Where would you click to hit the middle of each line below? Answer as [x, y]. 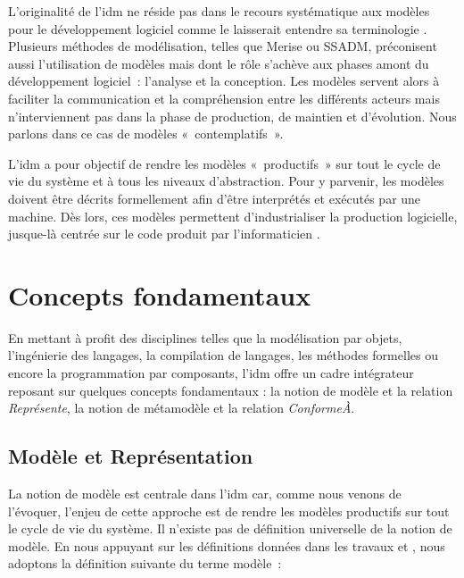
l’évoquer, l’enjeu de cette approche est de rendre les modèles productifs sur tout [229, 511]
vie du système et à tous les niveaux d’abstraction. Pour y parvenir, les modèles [226, 181]
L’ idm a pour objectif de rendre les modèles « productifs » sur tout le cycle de [224, 163]
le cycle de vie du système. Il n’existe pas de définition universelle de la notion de [230, 528]
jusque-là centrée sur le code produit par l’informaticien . [164, 234]
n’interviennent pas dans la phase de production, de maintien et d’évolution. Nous [232, 116]
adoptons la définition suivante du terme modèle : [145, 563]
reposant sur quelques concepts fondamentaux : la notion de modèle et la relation [231, 390]
